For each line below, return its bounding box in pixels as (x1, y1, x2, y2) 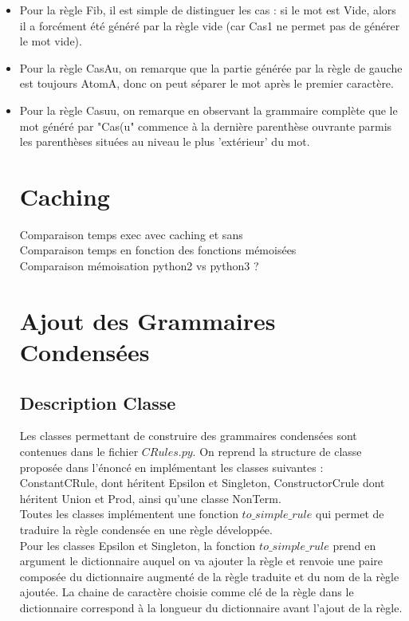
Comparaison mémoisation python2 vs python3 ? (19, 257, 259, 274)
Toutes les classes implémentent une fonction (19, 505, 238, 522)
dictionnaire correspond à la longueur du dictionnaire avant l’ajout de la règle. (19, 599, 403, 615)
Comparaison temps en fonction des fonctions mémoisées (19, 242, 297, 258)
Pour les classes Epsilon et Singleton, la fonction (19, 536, 256, 553)
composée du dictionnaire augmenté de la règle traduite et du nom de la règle (19, 568, 399, 584)
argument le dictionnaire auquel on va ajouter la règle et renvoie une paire (19, 552, 383, 569)
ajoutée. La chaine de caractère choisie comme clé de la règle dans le (19, 584, 354, 600)
